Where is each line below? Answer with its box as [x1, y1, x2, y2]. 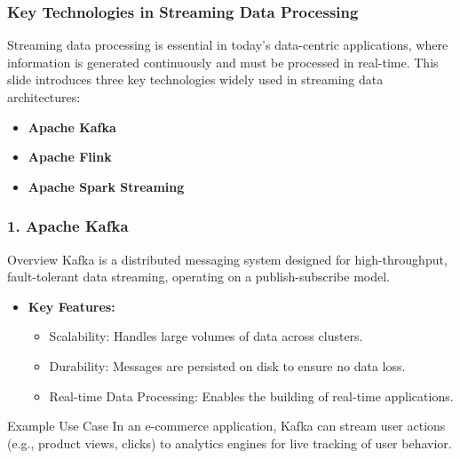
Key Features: [28, 297, 115, 315]
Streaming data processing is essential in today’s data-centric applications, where [7, 36, 448, 54]
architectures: [7, 88, 81, 106]
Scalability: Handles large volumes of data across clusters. [49, 327, 363, 345]
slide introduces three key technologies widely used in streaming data [7, 70, 384, 89]
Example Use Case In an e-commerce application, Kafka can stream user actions [7, 416, 446, 435]
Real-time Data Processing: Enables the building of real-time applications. [49, 386, 454, 405]
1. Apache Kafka [7, 215, 129, 237]
